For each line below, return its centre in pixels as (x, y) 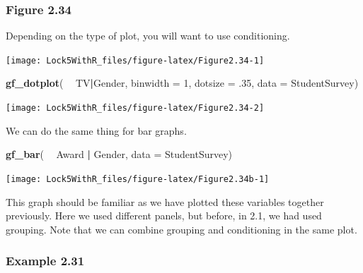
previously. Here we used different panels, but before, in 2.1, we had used (164, 216)
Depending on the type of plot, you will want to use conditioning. (148, 36)
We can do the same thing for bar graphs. (96, 130)
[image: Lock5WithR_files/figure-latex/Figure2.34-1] (135, 60)
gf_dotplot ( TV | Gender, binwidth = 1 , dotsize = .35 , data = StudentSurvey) (182, 83)
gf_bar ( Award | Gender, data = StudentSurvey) (119, 154)
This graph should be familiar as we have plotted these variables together (165, 201)
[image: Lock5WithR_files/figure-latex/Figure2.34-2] (135, 108)
